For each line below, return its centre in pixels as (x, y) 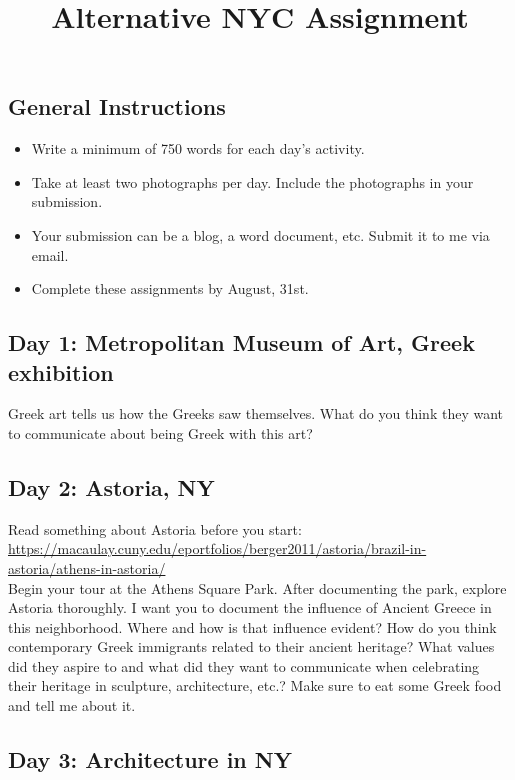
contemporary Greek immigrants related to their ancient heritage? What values (251, 646)
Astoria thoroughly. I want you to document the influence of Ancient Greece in (250, 607)
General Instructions (117, 106)
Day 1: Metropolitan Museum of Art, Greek (241, 342)
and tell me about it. (72, 705)
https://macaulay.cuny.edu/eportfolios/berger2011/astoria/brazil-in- (217, 548)
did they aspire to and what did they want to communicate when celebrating (244, 665)
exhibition (61, 371)
